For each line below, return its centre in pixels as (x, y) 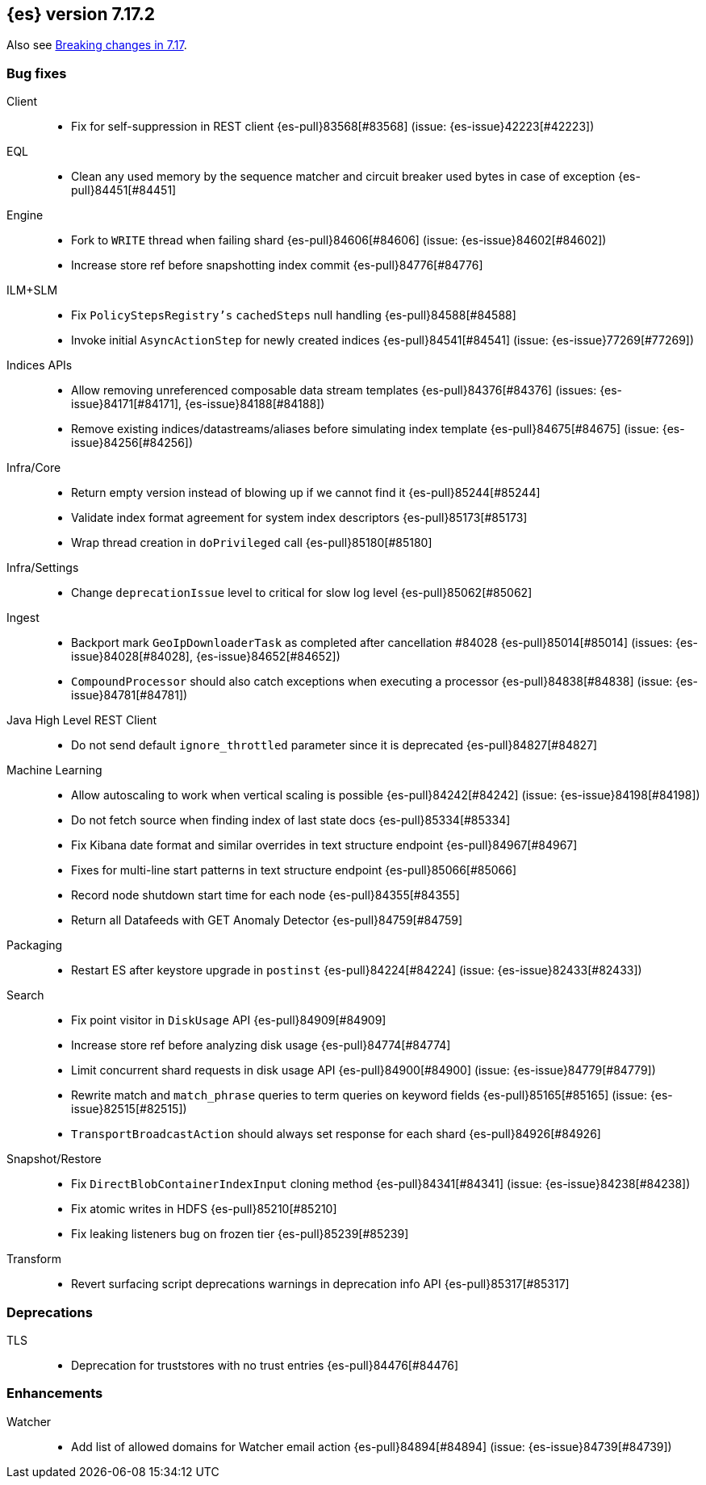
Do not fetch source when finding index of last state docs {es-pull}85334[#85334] (291, 820)
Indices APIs (40, 365)
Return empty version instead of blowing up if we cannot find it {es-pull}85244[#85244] (306, 493)
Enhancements (55, 1393)
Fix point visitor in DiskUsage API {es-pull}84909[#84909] (229, 1020)
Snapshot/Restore (54, 1159)
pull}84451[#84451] (124, 190)
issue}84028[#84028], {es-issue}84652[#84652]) (206, 657)
